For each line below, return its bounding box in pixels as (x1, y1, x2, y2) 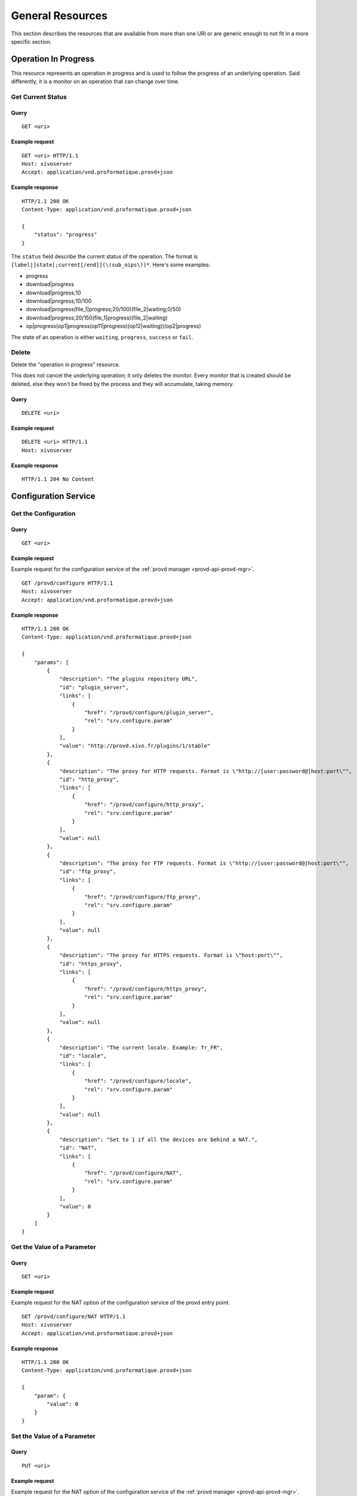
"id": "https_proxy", (59, 960, 122, 967)
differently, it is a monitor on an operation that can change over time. (11, 78, 180, 85)
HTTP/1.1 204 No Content (21, 476, 94, 483)
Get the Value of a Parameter (11, 1242, 97, 1251)
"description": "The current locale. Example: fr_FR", (59, 1044, 223, 1051)
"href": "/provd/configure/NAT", (84, 1170, 182, 1176)
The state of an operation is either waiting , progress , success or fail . (11, 333, 193, 340)
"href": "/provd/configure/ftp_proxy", (84, 893, 201, 900)
